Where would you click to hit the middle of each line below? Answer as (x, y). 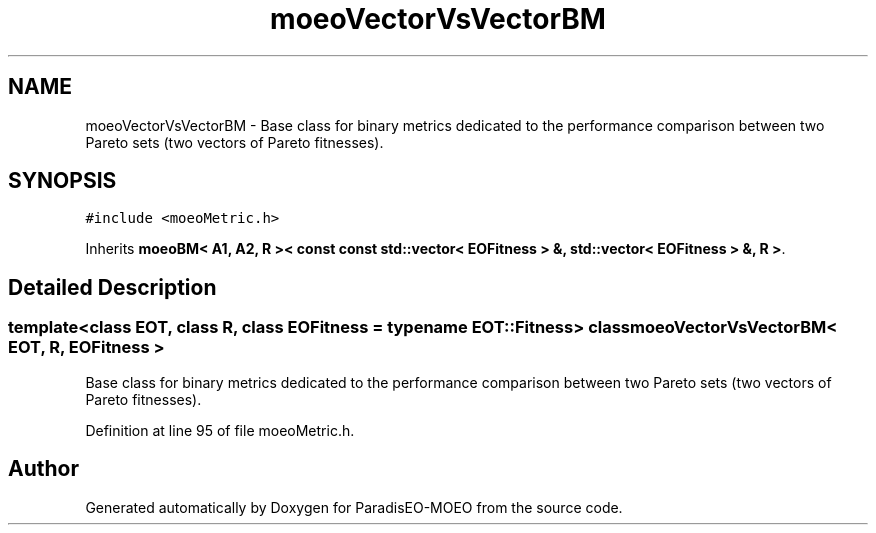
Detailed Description (112, 287)
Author (43, 469)
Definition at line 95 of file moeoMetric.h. (220, 430)
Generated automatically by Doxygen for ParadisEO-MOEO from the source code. (354, 507)
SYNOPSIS (62, 181)
